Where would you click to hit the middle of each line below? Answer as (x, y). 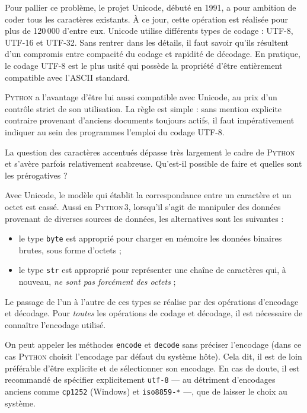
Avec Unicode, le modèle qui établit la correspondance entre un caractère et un (148, 195)
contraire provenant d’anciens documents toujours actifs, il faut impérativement (150, 120)
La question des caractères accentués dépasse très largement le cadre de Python (150, 152)
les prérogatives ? (36, 175)
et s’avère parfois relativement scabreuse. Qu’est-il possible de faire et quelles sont (153, 163)
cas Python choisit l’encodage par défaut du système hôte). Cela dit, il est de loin (153, 356)
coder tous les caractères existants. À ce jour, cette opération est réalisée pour (146, 19)
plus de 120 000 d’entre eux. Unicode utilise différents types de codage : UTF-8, (149, 31)
